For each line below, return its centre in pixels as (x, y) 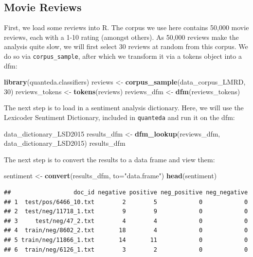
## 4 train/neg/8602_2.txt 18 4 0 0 (126, 231)
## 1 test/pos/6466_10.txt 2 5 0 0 (126, 202)
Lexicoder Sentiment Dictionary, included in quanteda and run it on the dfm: (119, 117)
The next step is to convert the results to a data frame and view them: (109, 159)
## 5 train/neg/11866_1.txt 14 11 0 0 (126, 240)
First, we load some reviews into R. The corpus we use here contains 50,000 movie (126, 27)
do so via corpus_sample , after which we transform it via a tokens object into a (123, 56)
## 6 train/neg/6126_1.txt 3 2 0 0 (126, 249)
